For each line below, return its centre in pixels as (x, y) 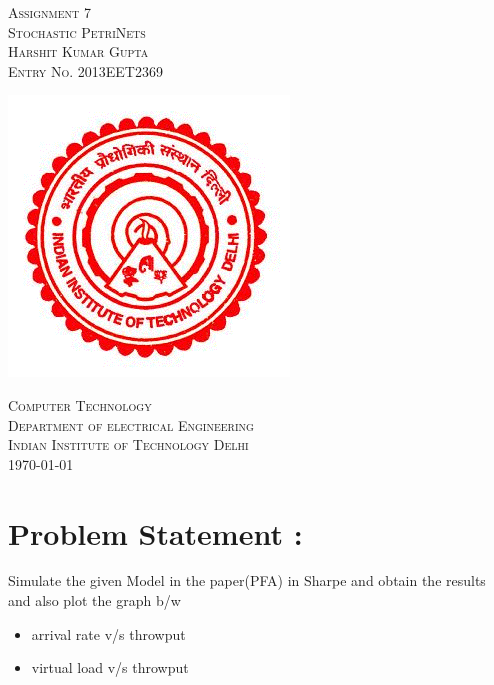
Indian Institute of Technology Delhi (128, 444)
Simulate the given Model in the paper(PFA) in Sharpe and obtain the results (247, 580)
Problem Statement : (155, 532)
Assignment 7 (49, 12)
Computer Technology (80, 404)
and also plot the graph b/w (94, 600)
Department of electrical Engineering (131, 424)
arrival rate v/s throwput (108, 633)
